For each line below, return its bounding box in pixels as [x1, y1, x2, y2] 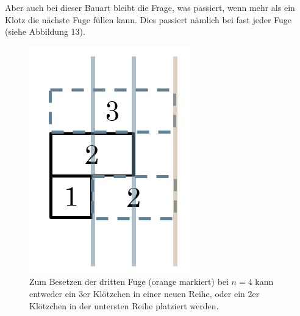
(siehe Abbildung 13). [5, 25, 85, 38]
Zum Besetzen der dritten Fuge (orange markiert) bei [29, 275, 229, 288]
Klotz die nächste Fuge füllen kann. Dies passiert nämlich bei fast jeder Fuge [5, 13, 292, 26]
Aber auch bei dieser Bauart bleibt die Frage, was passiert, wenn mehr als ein [5, 1, 295, 13]
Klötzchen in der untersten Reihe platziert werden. [29, 299, 219, 312]
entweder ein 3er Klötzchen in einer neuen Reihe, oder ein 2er [29, 287, 260, 300]
